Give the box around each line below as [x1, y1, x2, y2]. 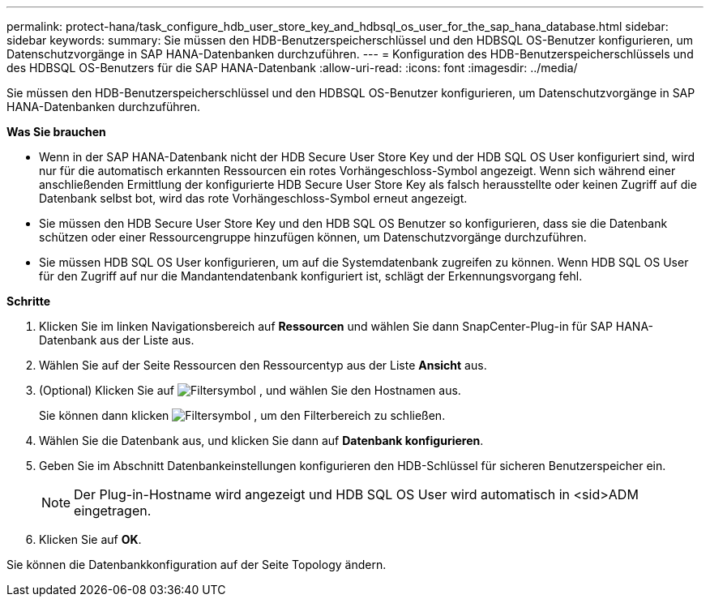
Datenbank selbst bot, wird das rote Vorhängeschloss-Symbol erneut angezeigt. [39, 191, 468, 205]
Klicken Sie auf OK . [39, 532, 142, 546]
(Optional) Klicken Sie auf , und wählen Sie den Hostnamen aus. [39, 383, 461, 397]
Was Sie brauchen [6, 125, 106, 139]
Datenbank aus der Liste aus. [39, 333, 195, 347]
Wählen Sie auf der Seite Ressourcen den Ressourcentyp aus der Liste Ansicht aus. [39, 358, 487, 372]
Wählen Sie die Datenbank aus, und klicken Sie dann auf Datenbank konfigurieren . [39, 434, 484, 447]
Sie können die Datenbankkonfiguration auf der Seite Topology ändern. [6, 558, 387, 571]
